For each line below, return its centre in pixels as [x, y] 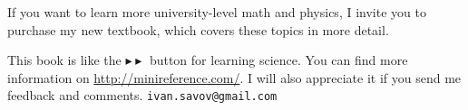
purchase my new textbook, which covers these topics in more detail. [198, 29]
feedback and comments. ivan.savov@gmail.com [142, 95]
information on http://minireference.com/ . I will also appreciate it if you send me [234, 77]
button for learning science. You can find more [278, 60]
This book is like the [64, 60]
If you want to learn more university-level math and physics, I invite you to [217, 12]
